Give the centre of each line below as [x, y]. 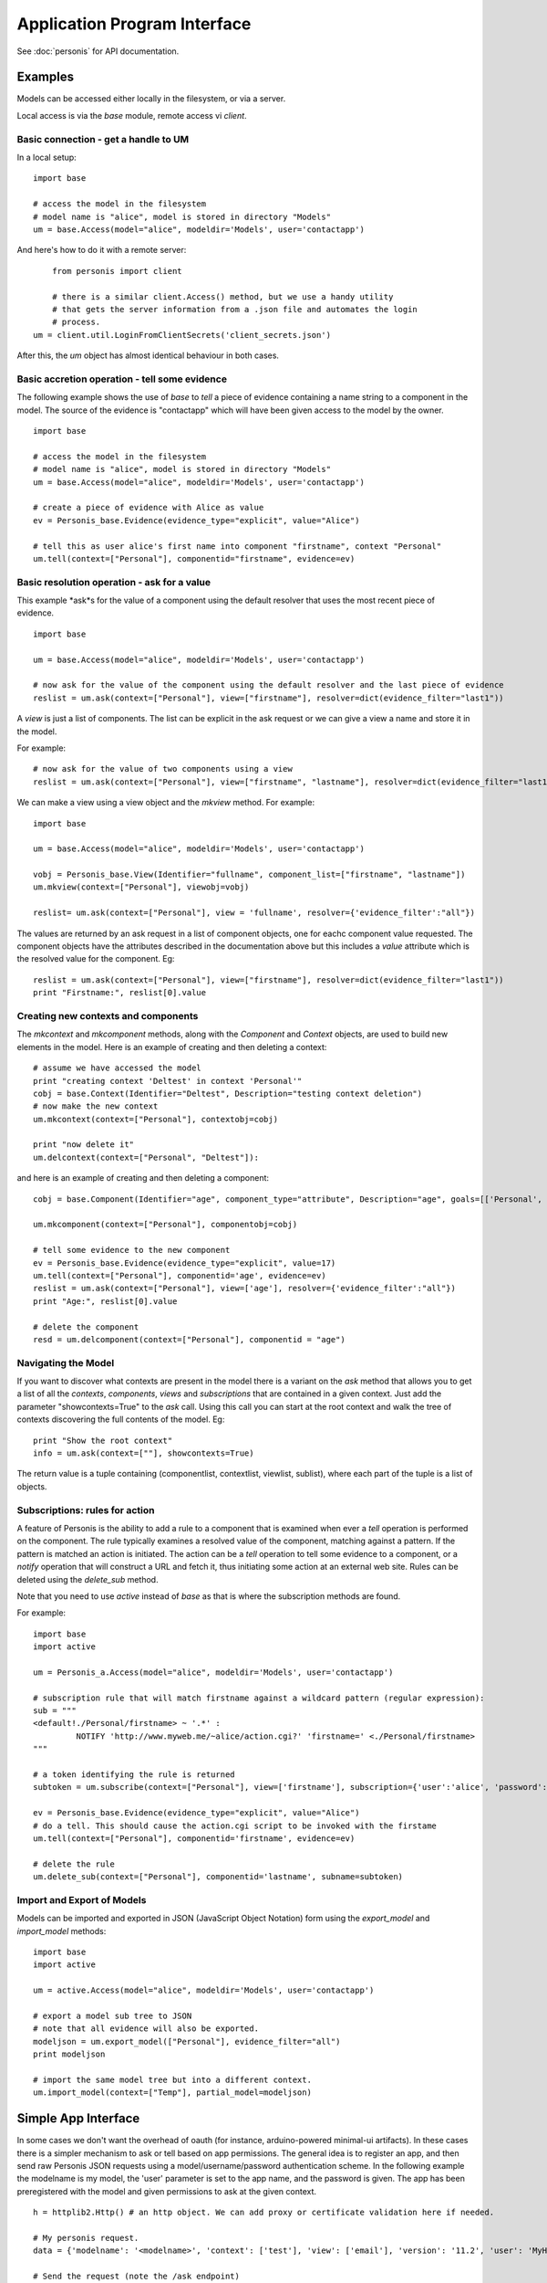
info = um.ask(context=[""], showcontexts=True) [144, 1453]
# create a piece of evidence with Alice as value [149, 508]
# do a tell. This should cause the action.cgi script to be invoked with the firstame [235, 1825]
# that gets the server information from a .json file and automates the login [235, 309]
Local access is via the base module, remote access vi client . [132, 115]
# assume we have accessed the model [118, 1068]
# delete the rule [74, 1864]
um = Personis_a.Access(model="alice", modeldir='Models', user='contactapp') [213, 1672]
